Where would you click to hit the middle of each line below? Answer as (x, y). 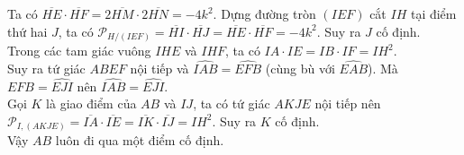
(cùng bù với (300, 68)
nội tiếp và (159, 68)
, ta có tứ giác (232, 103)
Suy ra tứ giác (46, 68)
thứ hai (27, 31)
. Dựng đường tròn (264, 13)
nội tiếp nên (348, 103)
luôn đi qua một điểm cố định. (140, 140)
